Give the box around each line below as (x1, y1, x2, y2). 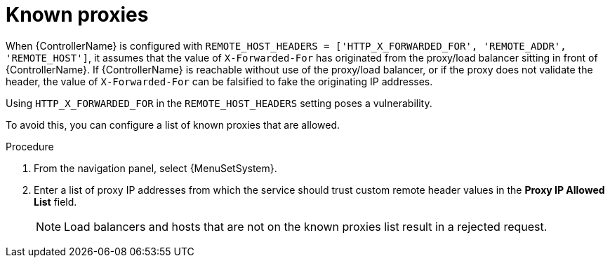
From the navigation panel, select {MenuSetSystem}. (34, 162, 277, 174)
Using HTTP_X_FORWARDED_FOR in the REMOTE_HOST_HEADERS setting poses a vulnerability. (6, 97, 432, 109)
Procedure (6, 140, 54, 152)
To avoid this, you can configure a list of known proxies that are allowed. (6, 118, 340, 131)
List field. (34, 195, 77, 208)
